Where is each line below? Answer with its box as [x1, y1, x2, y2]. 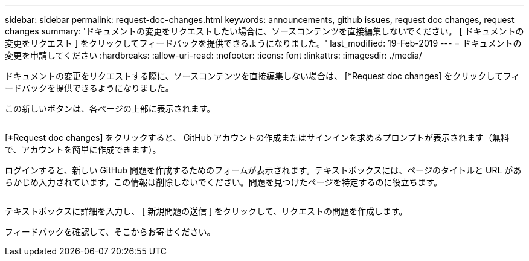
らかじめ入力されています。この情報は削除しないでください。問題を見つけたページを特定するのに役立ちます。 [5, 177, 443, 187]
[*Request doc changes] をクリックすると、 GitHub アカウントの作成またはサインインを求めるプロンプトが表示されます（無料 [5, 132, 510, 143]
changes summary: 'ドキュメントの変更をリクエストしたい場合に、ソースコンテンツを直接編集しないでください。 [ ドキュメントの [5, 26, 524, 36]
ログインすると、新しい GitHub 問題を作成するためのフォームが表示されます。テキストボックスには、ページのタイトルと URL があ [5, 165, 522, 175]
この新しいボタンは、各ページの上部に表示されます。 [5, 103, 216, 114]
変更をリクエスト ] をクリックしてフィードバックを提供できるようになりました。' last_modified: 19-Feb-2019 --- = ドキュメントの [5, 38, 522, 48]
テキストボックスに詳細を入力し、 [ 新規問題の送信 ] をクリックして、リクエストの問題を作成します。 [5, 206, 408, 216]
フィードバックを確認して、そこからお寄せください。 [5, 227, 216, 237]
